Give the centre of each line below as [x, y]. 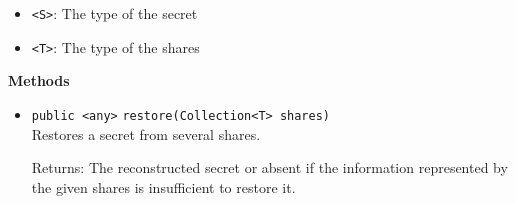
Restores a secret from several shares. [146, 133]
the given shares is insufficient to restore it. [163, 186]
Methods [39, 80]
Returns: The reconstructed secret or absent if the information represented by [269, 167]
